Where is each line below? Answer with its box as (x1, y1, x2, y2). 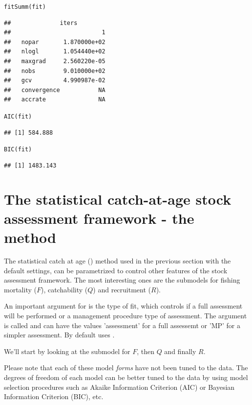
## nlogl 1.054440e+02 (4, 48, 105, 55)
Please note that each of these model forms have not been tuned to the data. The (4, 362, 248, 373)
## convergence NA (4, 86, 105, 94)
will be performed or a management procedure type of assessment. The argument (4, 310, 247, 320)
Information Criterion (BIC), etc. (4, 391, 104, 402)
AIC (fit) (4, 113, 32, 120)
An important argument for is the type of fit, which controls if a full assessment (4, 301, 243, 311)
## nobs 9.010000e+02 (4, 67, 105, 74)
